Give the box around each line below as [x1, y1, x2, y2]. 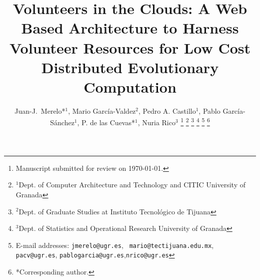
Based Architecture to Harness [21, 18, 239, 38]
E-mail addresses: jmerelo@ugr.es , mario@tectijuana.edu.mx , [15, 239, 214, 250]
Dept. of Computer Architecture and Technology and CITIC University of [18, 179, 245, 190]
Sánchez [50, 117, 74, 128]
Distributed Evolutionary [41, 57, 219, 77]
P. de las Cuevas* [81, 117, 135, 128]
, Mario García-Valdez [68, 105, 136, 116]
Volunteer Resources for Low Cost [9, 37, 251, 58]
